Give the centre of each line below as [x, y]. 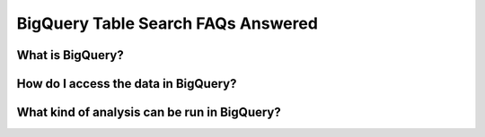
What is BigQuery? [71, 55]
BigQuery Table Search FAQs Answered [168, 23]
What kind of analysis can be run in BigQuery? [149, 112]
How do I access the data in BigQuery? [127, 84]
